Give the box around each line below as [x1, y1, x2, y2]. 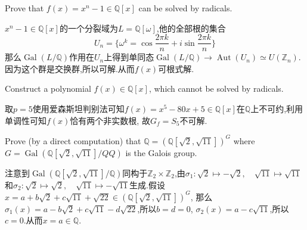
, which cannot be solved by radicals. [148, 82, 284, 95]
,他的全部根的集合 [156, 21, 226, 34]
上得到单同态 [104, 51, 154, 63]
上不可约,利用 [250, 102, 303, 115]
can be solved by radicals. [138, 2, 232, 14]
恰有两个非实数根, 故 [70, 114, 150, 126]
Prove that [5, 2, 44, 14]
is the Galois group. [125, 146, 197, 158]
